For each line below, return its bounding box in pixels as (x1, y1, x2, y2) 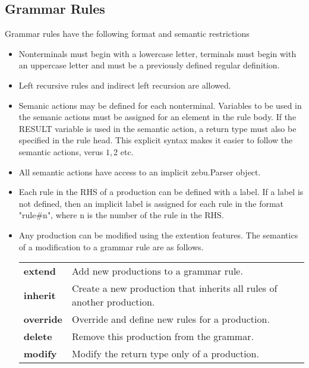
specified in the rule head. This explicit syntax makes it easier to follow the (18, 134, 293, 146)
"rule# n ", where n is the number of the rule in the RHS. (18, 209, 224, 221)
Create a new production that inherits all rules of (72, 281, 278, 295)
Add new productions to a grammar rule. (72, 264, 243, 278)
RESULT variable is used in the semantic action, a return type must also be (18, 122, 297, 134)
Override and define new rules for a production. (72, 312, 270, 326)
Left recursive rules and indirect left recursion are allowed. (18, 78, 231, 91)
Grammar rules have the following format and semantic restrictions (5, 27, 250, 40)
